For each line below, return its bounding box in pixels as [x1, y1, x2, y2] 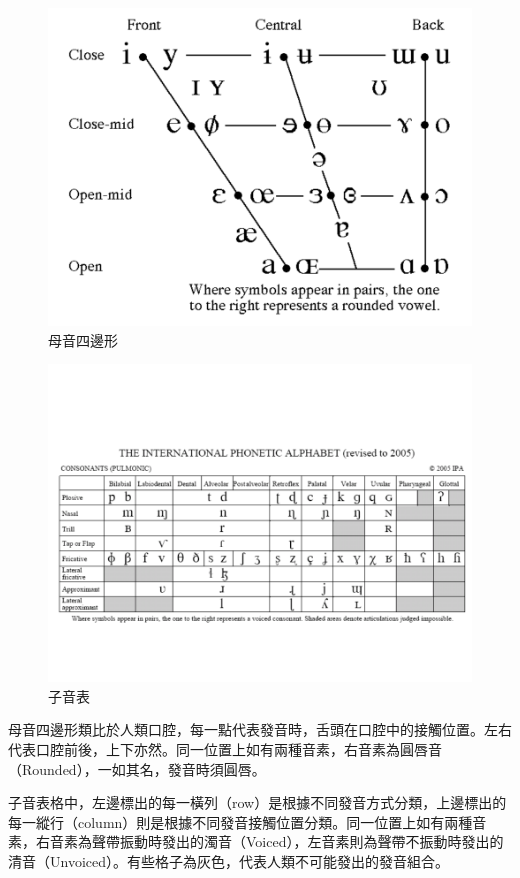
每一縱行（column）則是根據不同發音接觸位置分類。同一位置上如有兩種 [8, 811, 473, 832]
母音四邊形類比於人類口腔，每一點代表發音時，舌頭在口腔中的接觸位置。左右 [8, 719, 512, 740]
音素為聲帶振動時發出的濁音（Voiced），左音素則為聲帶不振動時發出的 [49, 831, 504, 852]
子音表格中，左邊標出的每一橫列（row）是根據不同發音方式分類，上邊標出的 [8, 792, 507, 813]
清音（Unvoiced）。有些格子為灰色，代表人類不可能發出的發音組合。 [8, 850, 449, 871]
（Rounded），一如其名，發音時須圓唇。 [8, 758, 266, 779]
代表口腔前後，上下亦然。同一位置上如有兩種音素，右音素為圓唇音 [8, 738, 442, 759]
